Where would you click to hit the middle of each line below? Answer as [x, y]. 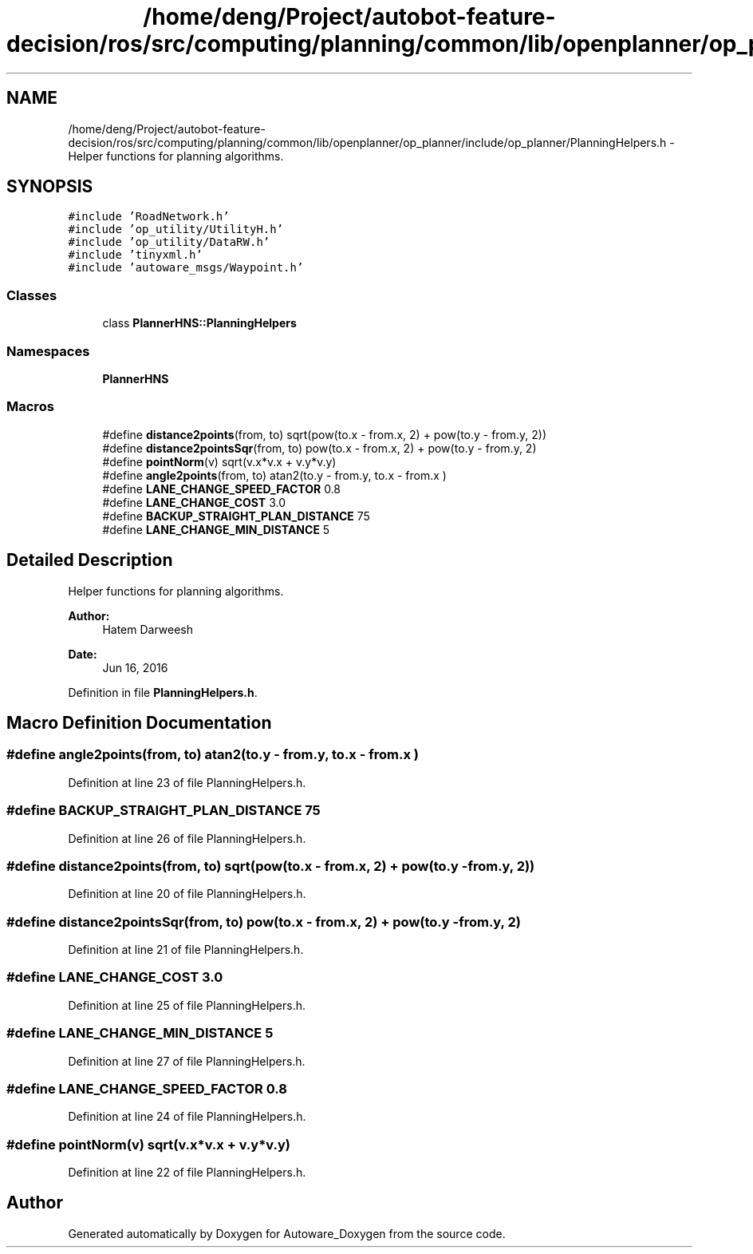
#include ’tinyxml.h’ [135, 255]
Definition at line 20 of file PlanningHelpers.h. [187, 894]
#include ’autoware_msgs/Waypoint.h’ [186, 268]
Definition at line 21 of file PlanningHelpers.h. [186, 949]
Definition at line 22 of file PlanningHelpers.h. [187, 1172]
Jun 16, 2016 [135, 667]
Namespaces [48, 351]
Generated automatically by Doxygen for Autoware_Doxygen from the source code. [287, 1233]
